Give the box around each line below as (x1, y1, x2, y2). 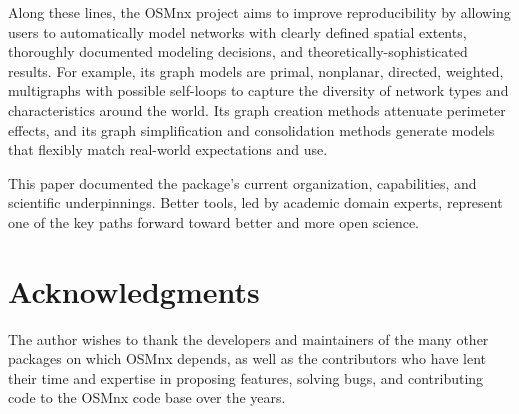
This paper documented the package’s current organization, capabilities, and (8, 172, 477, 193)
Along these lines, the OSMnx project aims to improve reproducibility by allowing (8, 2, 511, 22)
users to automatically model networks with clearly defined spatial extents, (8, 21, 467, 42)
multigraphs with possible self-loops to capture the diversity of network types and (8, 80, 509, 101)
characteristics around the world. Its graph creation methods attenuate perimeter (8, 99, 506, 120)
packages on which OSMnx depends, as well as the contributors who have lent (8, 348, 487, 369)
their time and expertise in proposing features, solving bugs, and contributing (8, 367, 484, 388)
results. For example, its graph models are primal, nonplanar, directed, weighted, (8, 60, 504, 81)
